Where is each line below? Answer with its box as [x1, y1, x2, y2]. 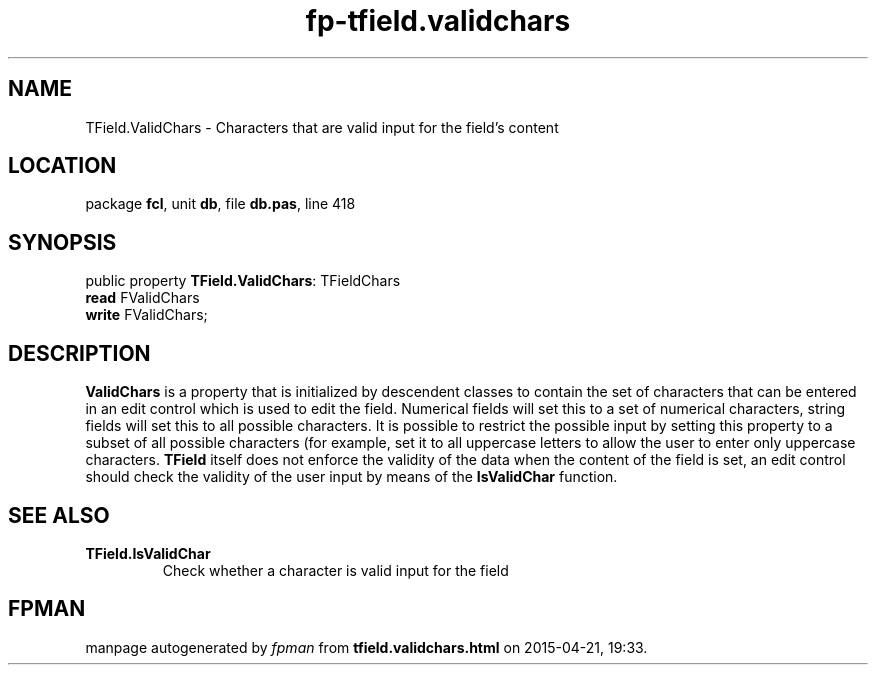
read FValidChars [85, 289, 200, 307]
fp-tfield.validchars [305, 4, 571, 38]
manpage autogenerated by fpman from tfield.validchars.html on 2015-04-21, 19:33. [85, 638, 648, 656]
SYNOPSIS [8, 229, 117, 255]
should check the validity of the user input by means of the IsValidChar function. [85, 468, 618, 486]
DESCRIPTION [8, 340, 151, 366]
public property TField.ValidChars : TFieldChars [85, 272, 401, 290]
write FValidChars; [85, 306, 208, 324]
